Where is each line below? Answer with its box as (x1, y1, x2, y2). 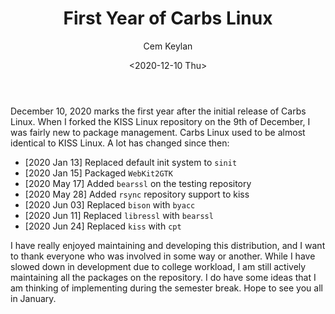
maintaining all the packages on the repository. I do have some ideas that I (10, 271, 317, 283)
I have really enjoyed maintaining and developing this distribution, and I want (10, 239, 326, 251)
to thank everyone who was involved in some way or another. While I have (10, 250, 316, 262)
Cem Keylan (143, 40, 193, 52)
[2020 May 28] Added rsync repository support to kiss (24, 188, 250, 200)
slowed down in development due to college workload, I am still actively (10, 260, 307, 272)
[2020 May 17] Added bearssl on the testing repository (24, 177, 252, 189)
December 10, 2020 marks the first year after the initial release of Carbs (10, 105, 307, 117)
